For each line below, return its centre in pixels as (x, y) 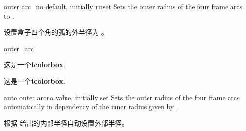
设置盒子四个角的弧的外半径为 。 (56, 32)
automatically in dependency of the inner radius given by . (91, 107)
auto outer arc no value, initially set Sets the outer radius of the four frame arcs (122, 97)
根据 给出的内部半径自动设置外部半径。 (66, 123)
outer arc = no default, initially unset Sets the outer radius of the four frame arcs (123, 6)
